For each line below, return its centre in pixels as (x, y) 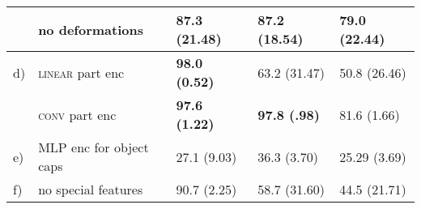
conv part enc (77, 114)
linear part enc (81, 72)
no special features (91, 189)
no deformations (91, 29)
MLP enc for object (94, 147)
